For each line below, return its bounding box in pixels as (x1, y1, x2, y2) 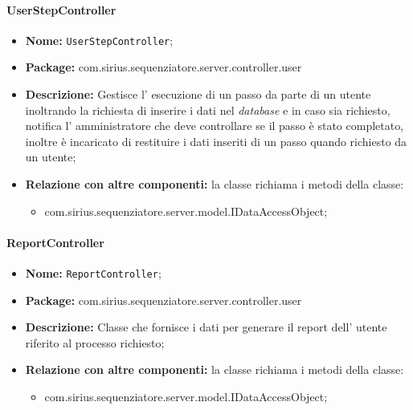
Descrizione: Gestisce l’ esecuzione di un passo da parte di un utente (25, 86, 371, 103)
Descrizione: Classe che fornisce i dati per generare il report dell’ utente (25, 319, 387, 335)
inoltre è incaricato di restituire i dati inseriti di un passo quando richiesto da (25, 132, 407, 149)
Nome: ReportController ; (25, 265, 162, 281)
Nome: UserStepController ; (25, 31, 174, 48)
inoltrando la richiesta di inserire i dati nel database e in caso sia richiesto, (25, 101, 391, 118)
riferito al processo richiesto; (25, 334, 165, 351)
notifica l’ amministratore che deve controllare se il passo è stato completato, (25, 117, 404, 134)
